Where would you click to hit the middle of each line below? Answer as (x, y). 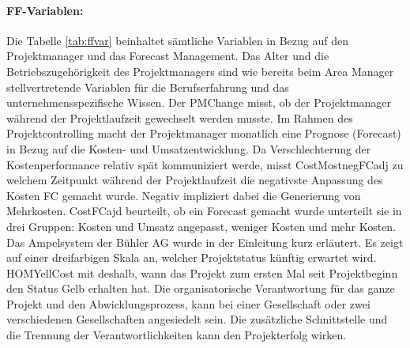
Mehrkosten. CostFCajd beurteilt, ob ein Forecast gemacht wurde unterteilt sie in (204, 211)
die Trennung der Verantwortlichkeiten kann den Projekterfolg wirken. (177, 335)
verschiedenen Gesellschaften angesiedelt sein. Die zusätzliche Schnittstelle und (197, 319)
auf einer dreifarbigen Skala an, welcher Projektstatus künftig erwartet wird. (192, 257)
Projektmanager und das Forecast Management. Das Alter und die (168, 56)
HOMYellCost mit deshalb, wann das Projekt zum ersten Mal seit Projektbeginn (202, 272)
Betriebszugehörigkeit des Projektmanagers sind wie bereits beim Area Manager (200, 71)
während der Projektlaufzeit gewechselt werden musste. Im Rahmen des (180, 117)
